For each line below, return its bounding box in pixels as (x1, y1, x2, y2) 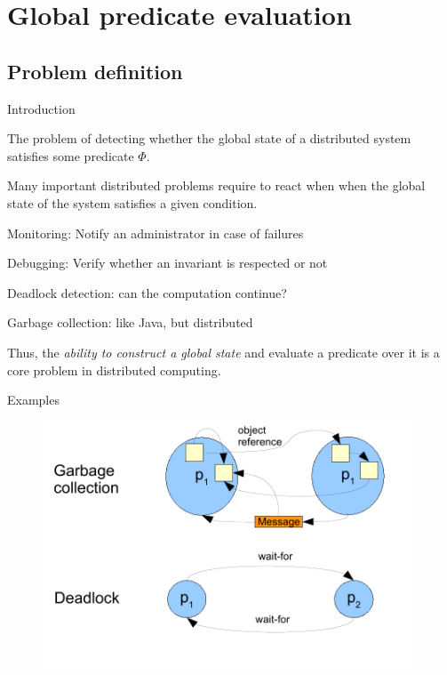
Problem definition (7, 57, 183, 84)
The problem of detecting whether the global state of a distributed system (7, 129, 411, 148)
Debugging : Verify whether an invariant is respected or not (7, 253, 328, 272)
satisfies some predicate (7, 146, 134, 165)
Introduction (7, 99, 76, 117)
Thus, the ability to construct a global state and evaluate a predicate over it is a (7, 342, 440, 361)
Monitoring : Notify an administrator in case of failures (7, 223, 304, 242)
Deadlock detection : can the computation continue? (7, 283, 287, 301)
